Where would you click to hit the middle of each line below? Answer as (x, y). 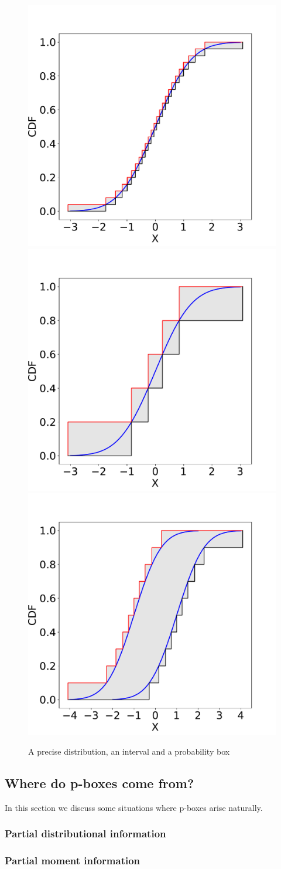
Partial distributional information (85, 834)
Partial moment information (73, 860)
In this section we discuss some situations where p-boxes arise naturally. (134, 807)
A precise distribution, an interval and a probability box (129, 751)
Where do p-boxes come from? (100, 783)
